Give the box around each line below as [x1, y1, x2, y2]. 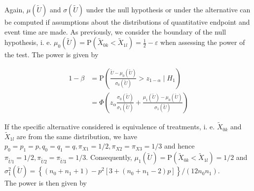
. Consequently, [86, 152, 132, 162]
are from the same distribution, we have [16, 131, 137, 141]
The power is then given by [4, 178, 87, 188]
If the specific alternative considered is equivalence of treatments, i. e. [4, 121, 215, 132]
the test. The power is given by [4, 49, 99, 60]
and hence [164, 141, 195, 151]
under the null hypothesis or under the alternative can [86, 4, 251, 14]
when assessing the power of [160, 37, 245, 47]
